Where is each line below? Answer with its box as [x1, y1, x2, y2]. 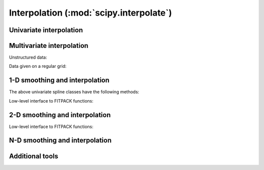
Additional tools [9, 152, 59, 160]
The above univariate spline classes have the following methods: [9, 89, 139, 95]
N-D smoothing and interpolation [9, 136, 112, 145]
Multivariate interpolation [9, 42, 88, 50]
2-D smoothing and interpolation [9, 110, 111, 119]
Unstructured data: [9, 54, 47, 61]
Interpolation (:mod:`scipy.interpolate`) [9, 7, 172, 18]
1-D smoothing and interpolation [9, 76, 110, 85]
